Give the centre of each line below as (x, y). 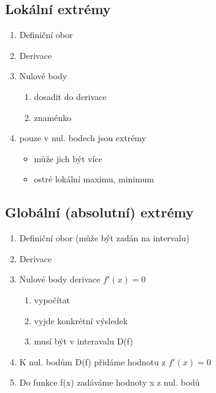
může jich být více (68, 158)
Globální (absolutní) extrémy (99, 212)
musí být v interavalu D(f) (83, 341)
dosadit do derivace (70, 96)
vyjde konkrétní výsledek (81, 320)
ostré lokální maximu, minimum (94, 179)
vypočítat (52, 299)
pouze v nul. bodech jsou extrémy (83, 138)
